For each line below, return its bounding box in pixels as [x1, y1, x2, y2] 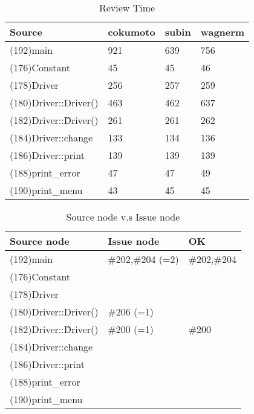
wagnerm [200, 25, 245, 39]
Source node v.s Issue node [66, 210, 180, 224]
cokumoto [108, 25, 155, 39]
